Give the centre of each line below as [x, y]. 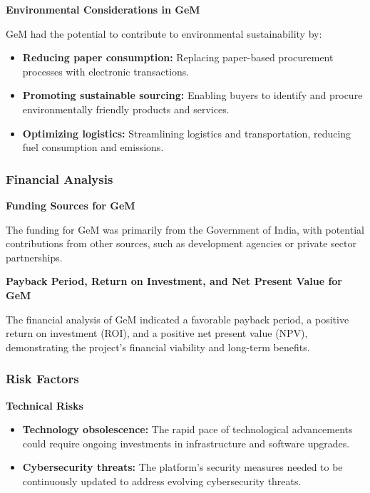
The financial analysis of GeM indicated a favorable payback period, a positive [178, 319]
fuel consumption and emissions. [93, 147]
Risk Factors [42, 379]
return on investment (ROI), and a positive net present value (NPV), [157, 333]
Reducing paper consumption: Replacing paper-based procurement [178, 57]
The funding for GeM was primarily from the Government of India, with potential [185, 229]
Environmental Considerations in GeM [103, 9]
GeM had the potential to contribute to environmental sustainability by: [164, 33]
